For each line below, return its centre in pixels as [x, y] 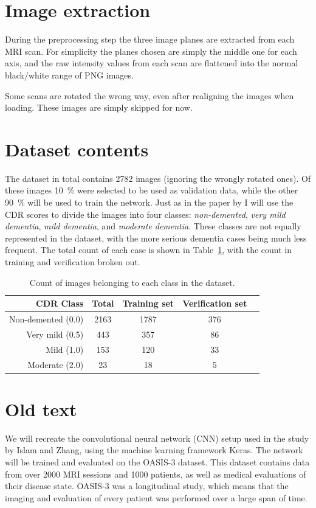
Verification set [215, 303]
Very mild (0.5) [55, 334]
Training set [148, 303]
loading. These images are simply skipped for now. [99, 107]
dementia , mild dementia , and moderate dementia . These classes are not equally [153, 226]
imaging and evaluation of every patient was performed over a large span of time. [156, 497]
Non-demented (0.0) [46, 319]
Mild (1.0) [65, 349]
